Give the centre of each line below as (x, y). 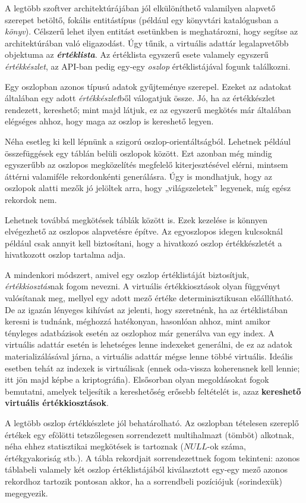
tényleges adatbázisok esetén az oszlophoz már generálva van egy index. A (140, 332)
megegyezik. (26, 493)
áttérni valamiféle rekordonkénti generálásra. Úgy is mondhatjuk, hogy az (138, 176)
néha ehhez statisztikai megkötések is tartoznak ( (94, 446)
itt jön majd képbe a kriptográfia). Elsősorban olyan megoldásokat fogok (137, 379)
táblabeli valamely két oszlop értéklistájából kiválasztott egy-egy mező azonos (146, 469)
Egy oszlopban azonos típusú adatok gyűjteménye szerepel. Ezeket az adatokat (148, 86)
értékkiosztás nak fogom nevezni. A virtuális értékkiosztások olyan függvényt (143, 286)
